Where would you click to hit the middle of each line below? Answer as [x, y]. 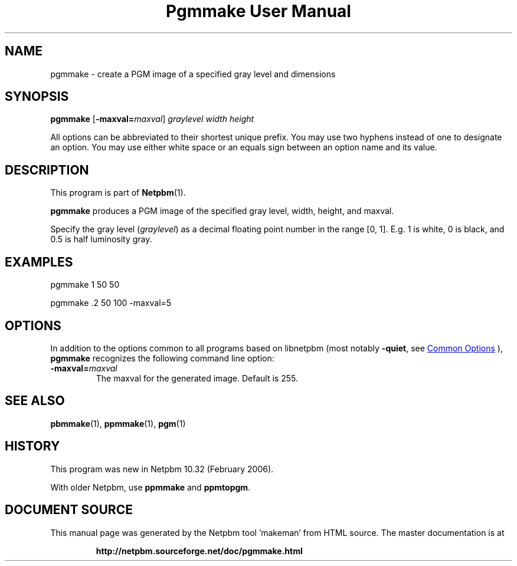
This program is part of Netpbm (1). [118, 193]
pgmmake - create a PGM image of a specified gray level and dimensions [193, 74]
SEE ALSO [35, 401]
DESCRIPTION [47, 170]
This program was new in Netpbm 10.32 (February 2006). [162, 469]
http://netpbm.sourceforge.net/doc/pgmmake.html [199, 551]
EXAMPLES [39, 262]
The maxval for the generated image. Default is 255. [197, 378]
